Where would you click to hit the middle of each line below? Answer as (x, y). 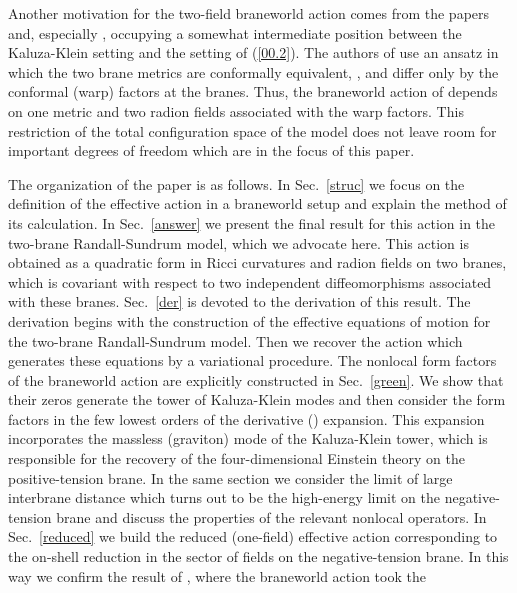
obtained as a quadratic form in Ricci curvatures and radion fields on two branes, (257, 262)
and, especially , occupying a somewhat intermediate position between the (235, 32)
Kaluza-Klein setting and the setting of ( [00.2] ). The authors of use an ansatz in (253, 52)
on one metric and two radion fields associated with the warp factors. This (236, 110)
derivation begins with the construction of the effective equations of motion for (249, 320)
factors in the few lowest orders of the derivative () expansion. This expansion (246, 418)
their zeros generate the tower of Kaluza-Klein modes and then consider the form (257, 399)
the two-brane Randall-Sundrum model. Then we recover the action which (235, 340)
